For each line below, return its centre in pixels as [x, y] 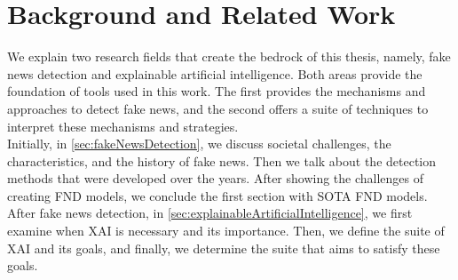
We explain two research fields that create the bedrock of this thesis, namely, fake [229, 56]
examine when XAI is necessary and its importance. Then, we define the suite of [226, 231]
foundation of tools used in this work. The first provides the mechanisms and [217, 91]
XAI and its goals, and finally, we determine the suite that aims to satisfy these [224, 248]
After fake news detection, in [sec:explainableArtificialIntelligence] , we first [210, 213]
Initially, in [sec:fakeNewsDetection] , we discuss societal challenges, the [199, 144]
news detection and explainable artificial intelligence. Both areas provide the [215, 73]
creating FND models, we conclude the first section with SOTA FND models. [217, 195]
